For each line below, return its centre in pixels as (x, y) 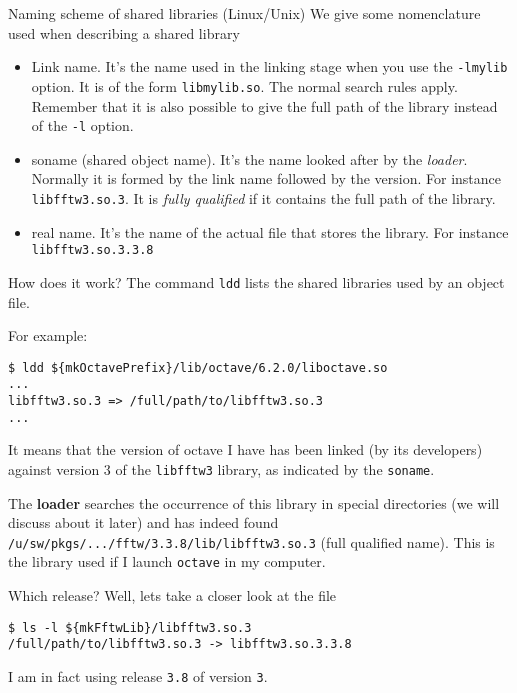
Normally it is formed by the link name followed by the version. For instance (266, 178)
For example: (48, 335)
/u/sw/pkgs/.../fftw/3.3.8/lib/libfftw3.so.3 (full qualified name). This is (251, 541)
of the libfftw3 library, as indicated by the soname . (275, 468)
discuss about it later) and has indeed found (143, 522)
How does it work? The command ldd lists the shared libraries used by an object (256, 281)
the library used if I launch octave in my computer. (167, 561)
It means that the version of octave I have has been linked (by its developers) (245, 449)
